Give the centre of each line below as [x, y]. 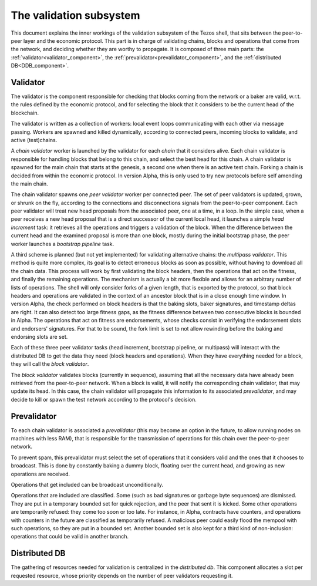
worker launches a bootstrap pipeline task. [63, 244]
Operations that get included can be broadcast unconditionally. [87, 484]
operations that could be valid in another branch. [70, 537]
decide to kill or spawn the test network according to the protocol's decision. [104, 399]
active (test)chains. [34, 140]
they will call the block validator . [50, 364]
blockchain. [25, 113]
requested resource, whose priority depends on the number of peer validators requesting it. [122, 575]
